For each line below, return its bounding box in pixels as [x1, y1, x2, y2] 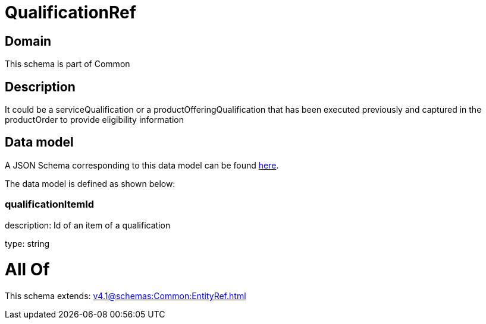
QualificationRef [5, 2, 136, 23]
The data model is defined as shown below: [5, 178, 175, 189]
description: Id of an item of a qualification [5, 220, 171, 230]
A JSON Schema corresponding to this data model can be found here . [5, 160, 279, 170]
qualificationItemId [5, 198, 95, 211]
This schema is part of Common [5, 59, 130, 69]
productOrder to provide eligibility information [5, 115, 184, 125]
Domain [5, 33, 52, 49]
